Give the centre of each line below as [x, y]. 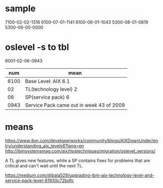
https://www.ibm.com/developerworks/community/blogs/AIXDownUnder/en [81, 140]
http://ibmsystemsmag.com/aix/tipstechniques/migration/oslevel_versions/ [80, 151]
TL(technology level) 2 [51, 89]
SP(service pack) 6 [47, 97]
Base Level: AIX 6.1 [47, 81]
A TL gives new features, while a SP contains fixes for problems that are [78, 161]
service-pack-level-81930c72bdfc [40, 180]
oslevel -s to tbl [37, 47]
